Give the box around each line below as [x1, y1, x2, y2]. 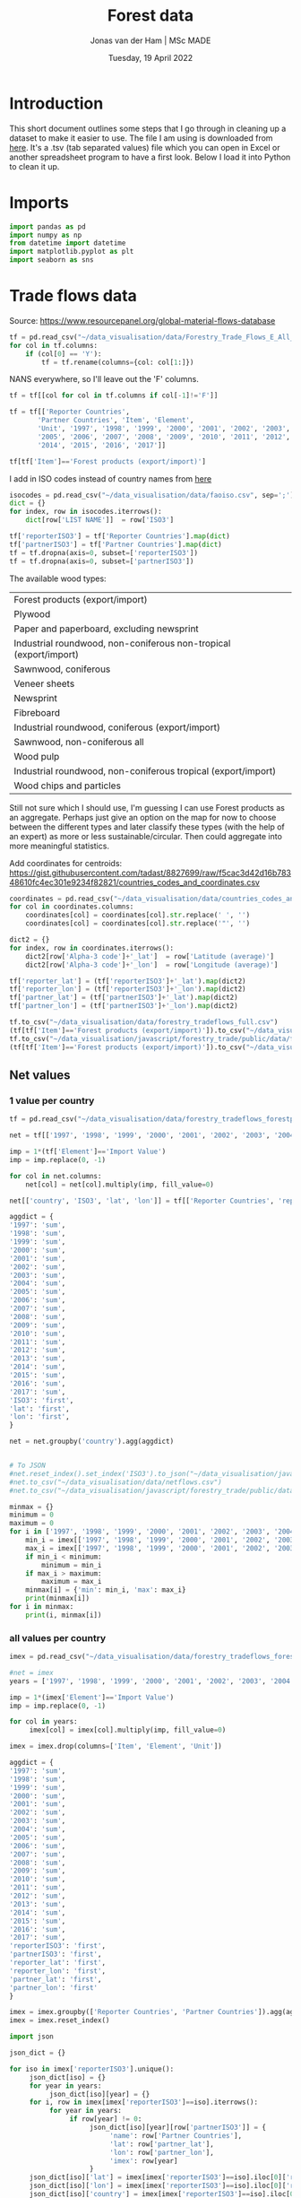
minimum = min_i [41, 1560, 102, 1569]
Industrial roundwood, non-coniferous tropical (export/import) [13, 764, 276, 777]
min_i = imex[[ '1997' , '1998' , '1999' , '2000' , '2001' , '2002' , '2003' [25, 1535, 298, 1544]
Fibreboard [13, 706, 61, 718]
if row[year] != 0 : [69, 2115, 142, 2124]
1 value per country [9, 1094, 95, 1107]
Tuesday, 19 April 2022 [107, 52, 193, 63]
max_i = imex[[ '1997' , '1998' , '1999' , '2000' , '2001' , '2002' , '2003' [25, 1543, 298, 1552]
